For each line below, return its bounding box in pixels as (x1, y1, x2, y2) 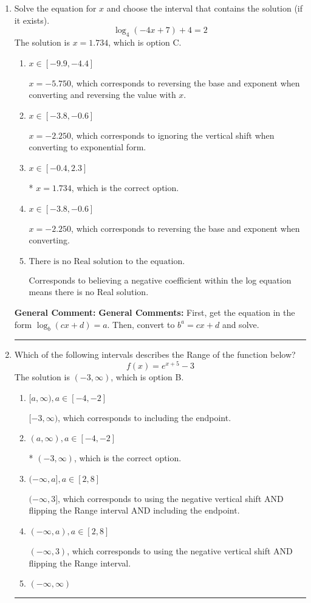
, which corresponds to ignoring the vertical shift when (71, 128, 275, 141)
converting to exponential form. (29, 141, 146, 153)
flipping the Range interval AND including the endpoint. (29, 504, 240, 517)
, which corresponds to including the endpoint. (58, 411, 231, 423)
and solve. (222, 318, 259, 330)
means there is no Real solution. (29, 285, 149, 298)
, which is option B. (111, 370, 184, 383)
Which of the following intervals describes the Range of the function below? (14, 348, 296, 361)
